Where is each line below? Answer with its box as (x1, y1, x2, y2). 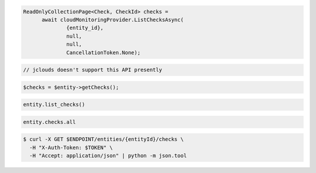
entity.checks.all (23, 119, 76, 125)
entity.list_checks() (23, 101, 85, 108)
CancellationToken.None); (66, 49, 140, 56)
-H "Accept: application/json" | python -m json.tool (29, 153, 187, 159)
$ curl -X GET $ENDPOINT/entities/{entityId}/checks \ (23, 136, 184, 143)
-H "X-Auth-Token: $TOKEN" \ (29, 144, 114, 151)
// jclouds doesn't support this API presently (23, 67, 162, 73)
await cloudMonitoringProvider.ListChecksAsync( (42, 16, 184, 23)
